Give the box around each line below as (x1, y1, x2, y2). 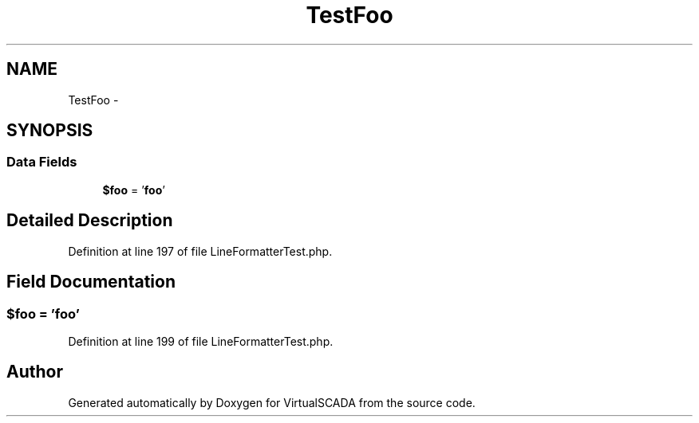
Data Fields (6, 154, 77, 170)
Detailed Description (6, 210, 173, 231)
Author (6, 362, 63, 382)
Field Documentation (6, 272, 176, 292)
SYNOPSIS (6, 120, 93, 141)
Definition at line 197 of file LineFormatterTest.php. (68, 244, 333, 258)
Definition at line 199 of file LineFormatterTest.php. (68, 334, 334, 348)
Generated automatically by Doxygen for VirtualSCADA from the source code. (68, 395, 476, 409)
